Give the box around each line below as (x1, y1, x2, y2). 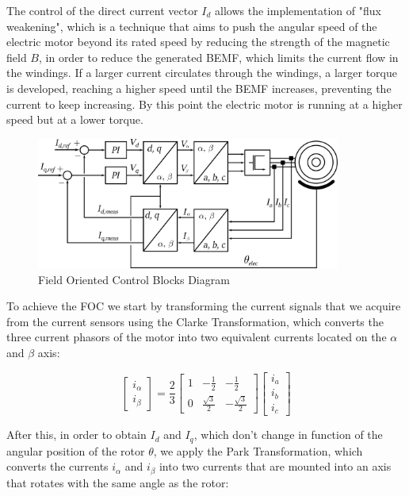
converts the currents (6, 458, 109, 475)
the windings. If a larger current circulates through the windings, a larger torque (6, 64, 397, 81)
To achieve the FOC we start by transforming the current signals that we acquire (6, 298, 401, 314)
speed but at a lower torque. (6, 111, 143, 128)
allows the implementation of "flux (215, 2, 381, 18)
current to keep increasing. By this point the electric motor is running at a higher (6, 95, 403, 112)
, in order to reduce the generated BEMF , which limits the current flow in (38, 48, 399, 65)
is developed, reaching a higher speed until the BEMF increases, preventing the (6, 79, 392, 96)
